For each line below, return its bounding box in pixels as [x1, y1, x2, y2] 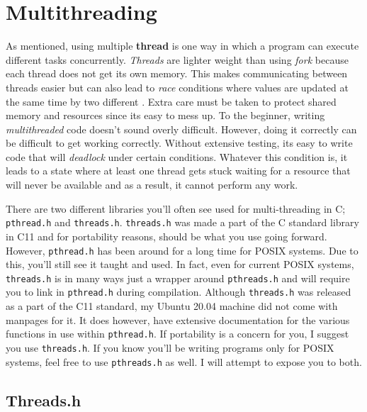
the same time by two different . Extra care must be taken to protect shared [6, 94, 337, 108]
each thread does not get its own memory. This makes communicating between [6, 66, 348, 81]
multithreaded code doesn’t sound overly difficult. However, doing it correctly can [6, 121, 357, 136]
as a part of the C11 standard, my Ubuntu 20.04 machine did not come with [6, 299, 338, 313]
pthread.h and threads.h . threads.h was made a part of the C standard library [6, 215, 359, 230]
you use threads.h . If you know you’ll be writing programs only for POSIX [6, 340, 334, 355]
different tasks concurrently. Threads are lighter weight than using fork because [6, 52, 349, 67]
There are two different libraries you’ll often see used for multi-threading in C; [6, 201, 346, 216]
